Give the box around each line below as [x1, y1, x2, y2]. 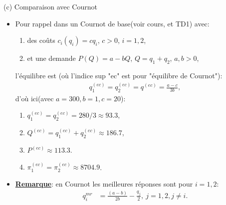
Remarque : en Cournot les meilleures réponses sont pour [15, 179, 193, 189]
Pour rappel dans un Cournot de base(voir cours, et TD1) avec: [15, 18, 210, 28]
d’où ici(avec [15, 93, 54, 103]
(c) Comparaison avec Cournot [3, 1, 97, 11]
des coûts [27, 35, 55, 45]
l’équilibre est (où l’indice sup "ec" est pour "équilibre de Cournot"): [15, 70, 223, 80]
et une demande [27, 53, 76, 63]
